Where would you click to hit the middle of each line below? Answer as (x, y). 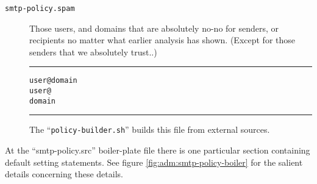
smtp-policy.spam (40, 9)
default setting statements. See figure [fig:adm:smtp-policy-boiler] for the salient (154, 162)
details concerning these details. (64, 174)
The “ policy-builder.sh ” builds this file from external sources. (150, 129)
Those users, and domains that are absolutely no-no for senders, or (154, 28)
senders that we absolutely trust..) (93, 51)
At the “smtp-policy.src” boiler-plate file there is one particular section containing (158, 150)
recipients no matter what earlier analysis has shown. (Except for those (162, 40)
